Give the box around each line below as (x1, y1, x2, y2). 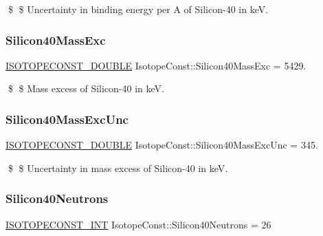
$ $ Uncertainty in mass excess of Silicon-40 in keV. (8, 160, 228, 175)
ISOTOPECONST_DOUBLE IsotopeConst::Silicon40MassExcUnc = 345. (5, 138, 318, 152)
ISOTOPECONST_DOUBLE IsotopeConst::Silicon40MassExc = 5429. (5, 58, 307, 72)
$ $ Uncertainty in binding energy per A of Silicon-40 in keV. (8, 2, 269, 16)
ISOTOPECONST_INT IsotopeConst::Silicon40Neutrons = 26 (5, 217, 271, 231)
